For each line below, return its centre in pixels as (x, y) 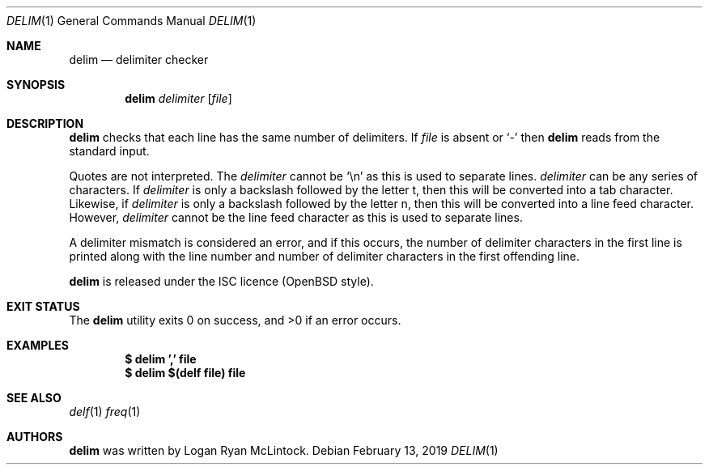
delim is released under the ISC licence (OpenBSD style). (221, 281)
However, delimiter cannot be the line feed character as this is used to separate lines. (296, 217)
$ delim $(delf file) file (185, 373)
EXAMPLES (38, 345)
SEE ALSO (34, 398)
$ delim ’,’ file (161, 359)
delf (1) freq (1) (105, 412)
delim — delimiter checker (139, 59)
